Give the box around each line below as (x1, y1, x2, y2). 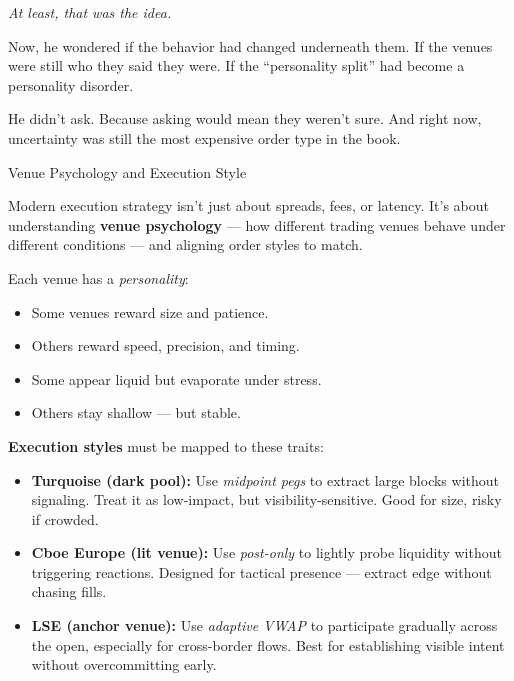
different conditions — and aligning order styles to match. (8, 234, 363, 255)
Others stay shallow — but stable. (31, 402, 241, 423)
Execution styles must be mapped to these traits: (8, 435, 324, 456)
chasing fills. (31, 581, 107, 602)
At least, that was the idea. (8, 2, 172, 22)
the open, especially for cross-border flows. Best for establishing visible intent (31, 634, 505, 655)
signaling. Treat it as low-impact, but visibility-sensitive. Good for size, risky (31, 489, 502, 510)
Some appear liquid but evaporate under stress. (31, 368, 322, 389)
